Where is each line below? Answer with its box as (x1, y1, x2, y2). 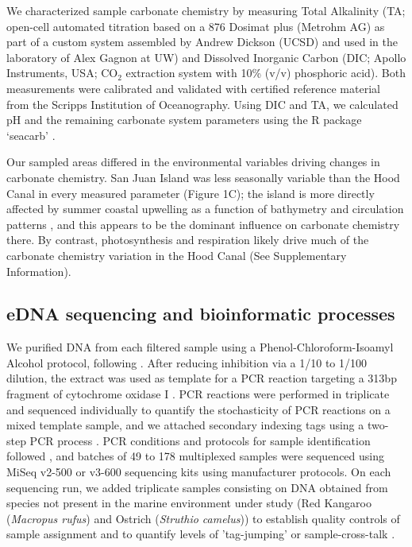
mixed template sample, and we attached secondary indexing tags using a (6, 417, 364, 433)
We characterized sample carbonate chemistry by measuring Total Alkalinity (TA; (6, 2, 406, 18)
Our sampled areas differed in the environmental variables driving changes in (6, 153, 380, 170)
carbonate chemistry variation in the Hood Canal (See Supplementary (6, 246, 347, 263)
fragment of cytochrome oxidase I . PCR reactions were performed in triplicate (6, 386, 390, 402)
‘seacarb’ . (6, 126, 56, 143)
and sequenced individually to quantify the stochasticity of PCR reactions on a (6, 401, 391, 417)
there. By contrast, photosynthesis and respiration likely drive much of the (6, 231, 369, 248)
